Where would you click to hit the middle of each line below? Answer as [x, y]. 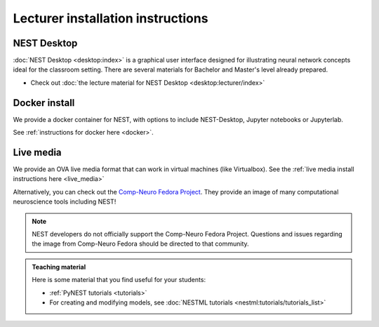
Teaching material [59, 267]
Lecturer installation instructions [111, 18]
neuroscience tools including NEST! [65, 202]
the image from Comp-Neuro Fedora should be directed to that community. [140, 244]
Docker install [44, 103]
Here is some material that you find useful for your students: [119, 280]
